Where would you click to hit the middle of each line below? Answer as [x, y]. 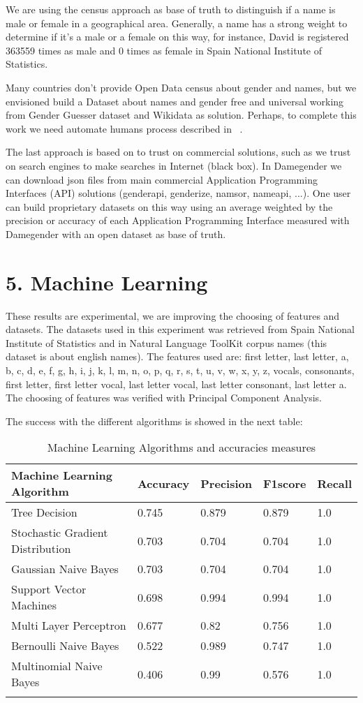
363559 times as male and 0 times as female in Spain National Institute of [164, 50]
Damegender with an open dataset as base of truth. [116, 234]
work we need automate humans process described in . [124, 128]
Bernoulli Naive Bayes [65, 646]
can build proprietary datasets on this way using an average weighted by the [169, 206]
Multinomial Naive [57, 666]
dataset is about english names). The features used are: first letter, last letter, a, [177, 356]
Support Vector [49, 589]
